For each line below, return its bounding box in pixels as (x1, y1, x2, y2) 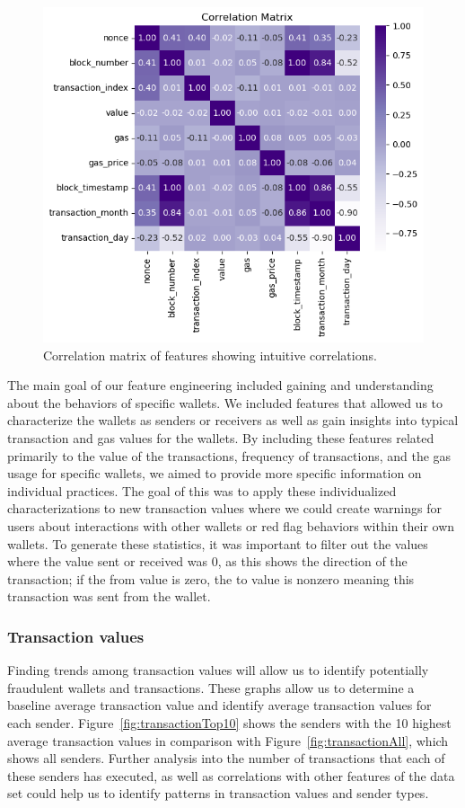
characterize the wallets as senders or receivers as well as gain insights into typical (7, 411, 459, 430)
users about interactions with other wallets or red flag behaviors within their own (7, 517, 455, 536)
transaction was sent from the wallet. (7, 587, 211, 606)
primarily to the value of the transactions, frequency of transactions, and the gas (7, 446, 452, 465)
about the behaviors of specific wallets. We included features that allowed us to (7, 393, 443, 412)
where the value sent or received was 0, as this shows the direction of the (7, 552, 408, 571)
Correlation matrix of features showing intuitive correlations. (43, 345, 377, 364)
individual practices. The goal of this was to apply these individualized (7, 481, 397, 500)
